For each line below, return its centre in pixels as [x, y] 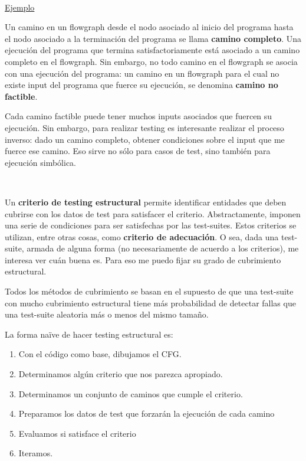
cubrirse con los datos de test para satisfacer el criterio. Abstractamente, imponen [153, 213]
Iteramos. [36, 453]
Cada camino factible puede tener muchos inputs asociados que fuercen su [139, 116]
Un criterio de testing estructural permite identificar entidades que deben [146, 202]
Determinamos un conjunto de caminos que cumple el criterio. [131, 393]
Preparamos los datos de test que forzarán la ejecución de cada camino [147, 413]
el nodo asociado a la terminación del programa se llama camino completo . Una [153, 38]
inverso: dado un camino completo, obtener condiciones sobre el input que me [145, 139]
